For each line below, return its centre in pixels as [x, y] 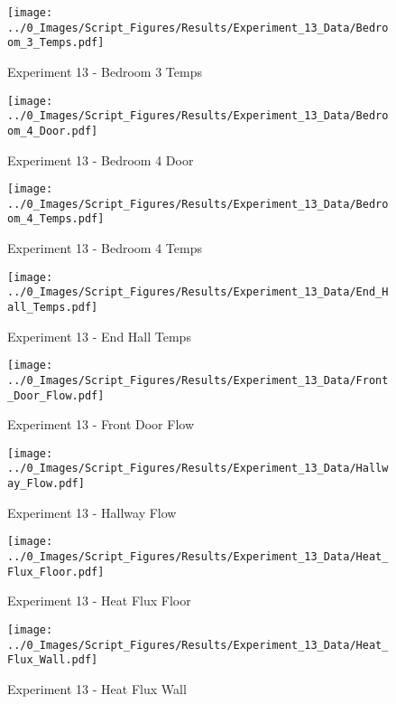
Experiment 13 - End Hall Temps [99, 336]
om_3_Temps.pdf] [56, 43]
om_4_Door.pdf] [53, 131]
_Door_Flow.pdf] [56, 395]
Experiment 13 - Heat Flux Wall [97, 688]
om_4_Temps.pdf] [56, 219]
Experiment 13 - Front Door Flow [101, 424]
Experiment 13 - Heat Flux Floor [99, 601]
